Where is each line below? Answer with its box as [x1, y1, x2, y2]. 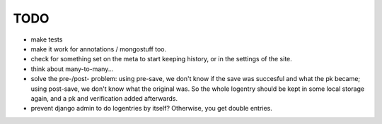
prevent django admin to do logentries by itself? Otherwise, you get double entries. [30, 104, 272, 113]
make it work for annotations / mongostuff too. [30, 44, 167, 53]
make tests [30, 35, 63, 44]
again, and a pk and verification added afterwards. [30, 94, 178, 102]
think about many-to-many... [30, 64, 114, 73]
